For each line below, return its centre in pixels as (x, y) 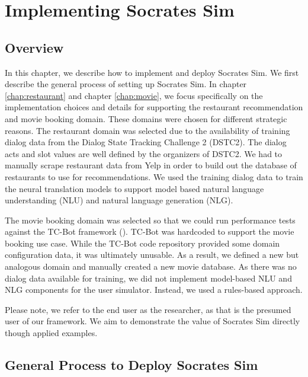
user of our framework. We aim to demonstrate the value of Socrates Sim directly (153, 321)
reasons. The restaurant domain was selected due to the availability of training (147, 130)
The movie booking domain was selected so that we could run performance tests (150, 220)
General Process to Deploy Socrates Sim (131, 365)
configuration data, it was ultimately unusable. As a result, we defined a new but (152, 255)
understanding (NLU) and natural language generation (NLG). (119, 200)
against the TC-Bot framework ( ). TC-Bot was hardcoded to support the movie (150, 231)
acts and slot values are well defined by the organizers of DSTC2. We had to (144, 153)
